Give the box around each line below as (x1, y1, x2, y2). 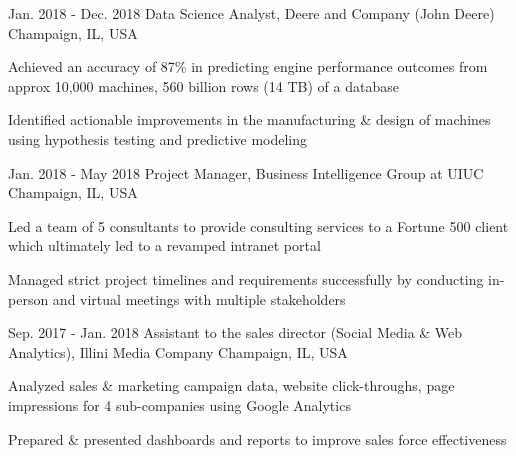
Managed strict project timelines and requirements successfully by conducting (8, 268, 484, 289)
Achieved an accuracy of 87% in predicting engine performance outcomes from (8, 56, 488, 77)
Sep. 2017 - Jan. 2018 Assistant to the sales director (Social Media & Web (8, 322, 463, 343)
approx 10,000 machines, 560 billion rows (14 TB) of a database (8, 75, 399, 96)
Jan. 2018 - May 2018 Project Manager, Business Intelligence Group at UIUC (8, 162, 484, 183)
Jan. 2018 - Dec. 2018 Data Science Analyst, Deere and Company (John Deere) (8, 3, 495, 23)
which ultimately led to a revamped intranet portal (8, 235, 321, 256)
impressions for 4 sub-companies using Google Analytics (8, 394, 351, 415)
